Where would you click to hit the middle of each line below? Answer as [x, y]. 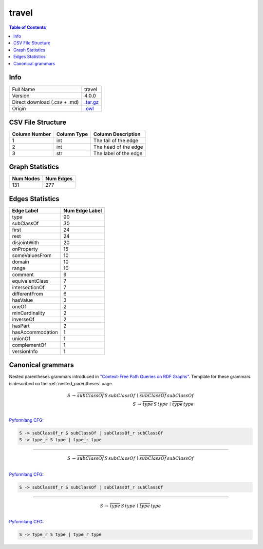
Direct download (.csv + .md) [45, 102]
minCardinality [28, 313]
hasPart [21, 326]
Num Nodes [26, 179]
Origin [19, 109]
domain [20, 262]
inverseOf [23, 319]
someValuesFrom [32, 255]
